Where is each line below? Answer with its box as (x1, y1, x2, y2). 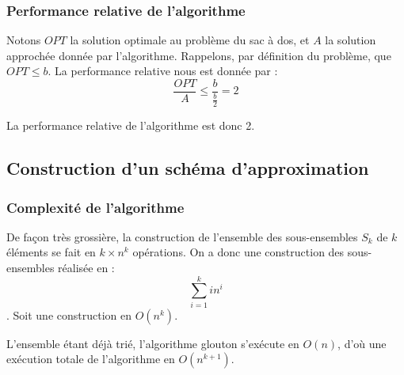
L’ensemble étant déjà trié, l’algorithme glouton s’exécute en (6, 335, 299, 351)
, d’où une (337, 335, 387, 351)
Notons (6, 32, 41, 48)
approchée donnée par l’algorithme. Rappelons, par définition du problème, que (6, 47, 391, 63)
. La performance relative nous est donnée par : (48, 62, 278, 79)
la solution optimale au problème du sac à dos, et (70, 32, 310, 48)
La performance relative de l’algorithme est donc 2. (6, 117, 255, 134)
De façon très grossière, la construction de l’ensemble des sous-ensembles (6, 228, 358, 244)
